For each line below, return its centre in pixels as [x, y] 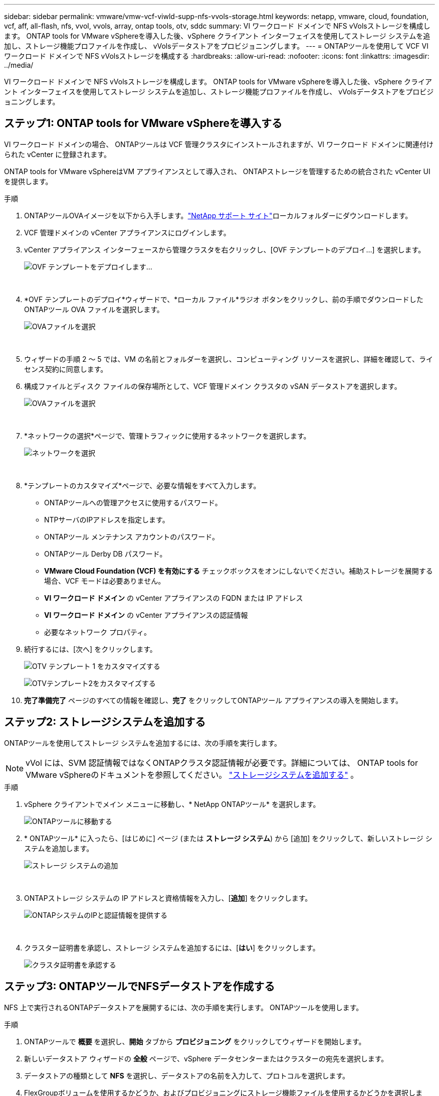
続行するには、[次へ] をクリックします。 [90, 649]
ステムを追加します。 [59, 848]
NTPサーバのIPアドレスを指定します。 [107, 519]
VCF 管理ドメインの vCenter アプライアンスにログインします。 [127, 232]
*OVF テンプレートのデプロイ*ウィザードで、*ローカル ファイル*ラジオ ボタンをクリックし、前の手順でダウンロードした [224, 299]
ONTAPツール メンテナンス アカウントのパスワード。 [132, 536]
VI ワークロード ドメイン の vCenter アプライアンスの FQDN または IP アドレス [174, 598]
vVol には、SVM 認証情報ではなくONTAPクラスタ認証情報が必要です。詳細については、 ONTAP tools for [222, 763]
